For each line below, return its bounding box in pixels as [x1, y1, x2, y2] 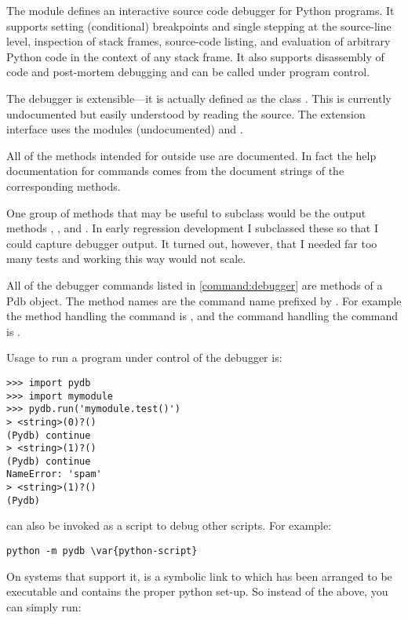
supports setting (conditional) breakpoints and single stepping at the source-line [6, 17, 392, 34]
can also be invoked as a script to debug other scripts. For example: [6, 517, 332, 534]
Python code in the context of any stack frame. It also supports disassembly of [6, 48, 384, 64]
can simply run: [6, 598, 82, 615]
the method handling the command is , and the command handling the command [6, 308, 399, 324]
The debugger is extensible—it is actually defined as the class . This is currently [6, 89, 392, 106]
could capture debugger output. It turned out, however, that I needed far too [6, 235, 377, 251]
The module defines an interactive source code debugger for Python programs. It [6, 2, 395, 18]
